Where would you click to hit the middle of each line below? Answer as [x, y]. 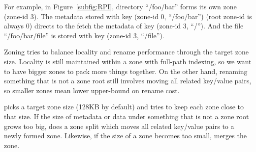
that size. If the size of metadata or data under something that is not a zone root [127, 116]
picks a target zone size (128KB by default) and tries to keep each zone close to [124, 107]
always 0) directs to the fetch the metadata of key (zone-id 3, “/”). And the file [124, 26]
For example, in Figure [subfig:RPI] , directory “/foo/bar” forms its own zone [120, 6]
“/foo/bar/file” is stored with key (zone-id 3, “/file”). [84, 35]
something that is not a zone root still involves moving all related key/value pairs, [128, 81]
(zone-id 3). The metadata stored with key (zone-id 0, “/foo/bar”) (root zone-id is [128, 16]
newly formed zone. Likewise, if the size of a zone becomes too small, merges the [125, 136]
